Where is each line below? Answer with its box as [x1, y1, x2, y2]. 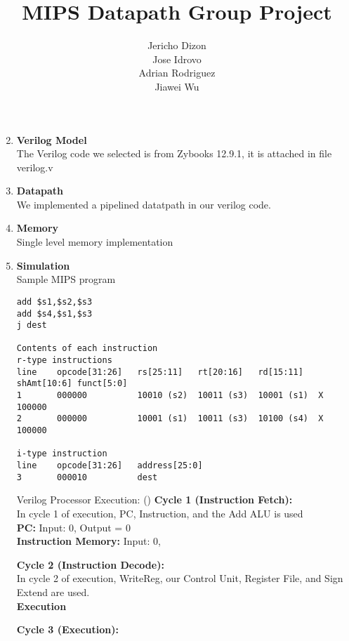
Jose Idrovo [152, 51, 202, 66]
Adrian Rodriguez [138, 65, 216, 80]
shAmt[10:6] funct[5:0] [16, 378, 128, 389]
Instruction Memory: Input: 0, [16, 534, 161, 548]
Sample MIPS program [16, 272, 116, 286]
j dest [16, 320, 47, 331]
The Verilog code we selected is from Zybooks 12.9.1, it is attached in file [16, 146, 332, 161]
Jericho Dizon [147, 38, 206, 53]
